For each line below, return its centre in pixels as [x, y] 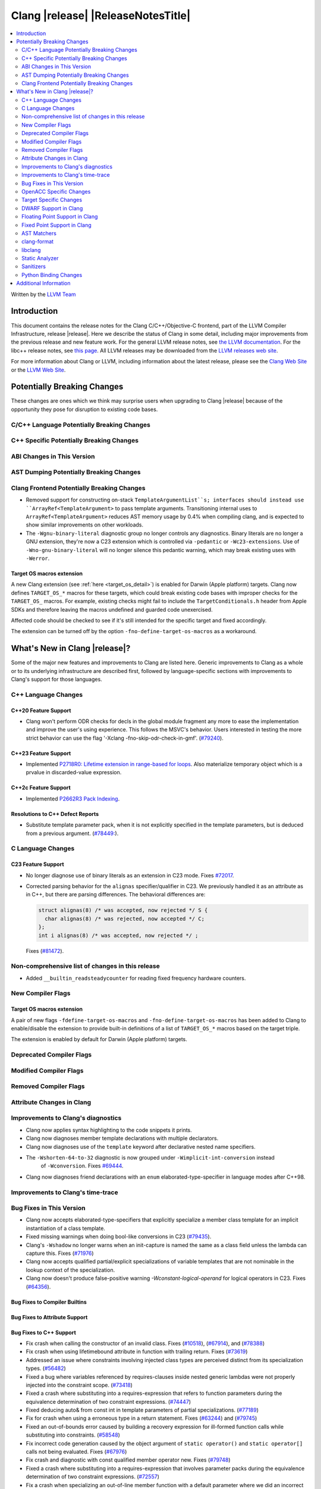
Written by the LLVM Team [44, 294]
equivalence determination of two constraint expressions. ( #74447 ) [108, 1401]
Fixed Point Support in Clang [56, 225]
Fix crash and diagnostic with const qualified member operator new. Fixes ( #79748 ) [128, 1460]
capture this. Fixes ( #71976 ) [60, 1253]
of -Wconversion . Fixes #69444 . [82, 1166]
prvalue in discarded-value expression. [74, 772]
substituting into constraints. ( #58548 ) [73, 1435]
